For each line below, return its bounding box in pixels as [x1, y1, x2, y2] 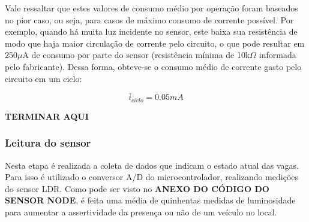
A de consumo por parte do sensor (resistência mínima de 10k [22, 48, 250, 61]
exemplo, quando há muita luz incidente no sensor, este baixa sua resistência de [5, 25, 298, 38]
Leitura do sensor [5, 135, 91, 150]
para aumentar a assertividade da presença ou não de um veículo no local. [5, 206, 277, 218]
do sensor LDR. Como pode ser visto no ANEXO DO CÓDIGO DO [5, 182, 269, 194]
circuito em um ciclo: [5, 72, 82, 84]
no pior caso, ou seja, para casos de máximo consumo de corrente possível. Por [5, 13, 294, 26]
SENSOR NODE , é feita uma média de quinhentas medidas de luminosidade [5, 194, 296, 206]
